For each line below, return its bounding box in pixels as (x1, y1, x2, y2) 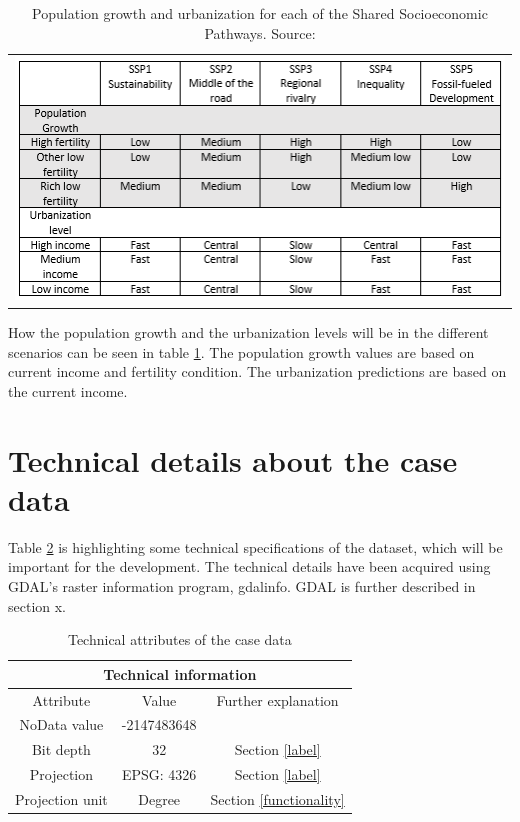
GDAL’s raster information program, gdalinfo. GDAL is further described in (8, 575, 476, 596)
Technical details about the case (8, 439, 458, 480)
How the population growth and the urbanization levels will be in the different (8, 322, 489, 343)
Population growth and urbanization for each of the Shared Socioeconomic (32, 3, 488, 23)
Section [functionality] (210, 788, 345, 809)
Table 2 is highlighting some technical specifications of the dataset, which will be (8, 536, 503, 557)
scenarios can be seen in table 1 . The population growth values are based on (8, 341, 475, 362)
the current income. (8, 380, 128, 401)
